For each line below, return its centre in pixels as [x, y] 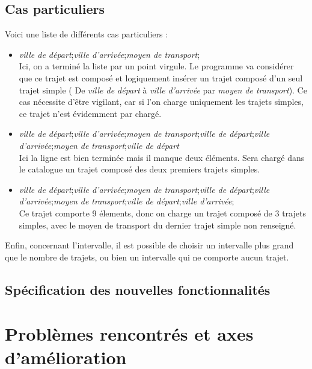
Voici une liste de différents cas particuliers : [87, 34]
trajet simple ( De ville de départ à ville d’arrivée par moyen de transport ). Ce [163, 90]
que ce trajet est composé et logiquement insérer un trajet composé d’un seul [161, 77]
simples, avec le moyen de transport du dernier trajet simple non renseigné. [158, 225]
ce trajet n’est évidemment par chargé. [90, 113]
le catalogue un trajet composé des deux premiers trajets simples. [139, 169]
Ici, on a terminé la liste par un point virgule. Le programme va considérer [156, 66]
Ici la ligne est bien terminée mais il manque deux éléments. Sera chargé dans [162, 157]
